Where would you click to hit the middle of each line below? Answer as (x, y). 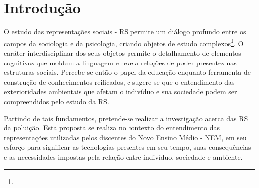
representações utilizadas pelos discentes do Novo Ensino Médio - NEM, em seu (125, 137)
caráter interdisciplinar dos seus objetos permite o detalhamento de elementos (123, 52)
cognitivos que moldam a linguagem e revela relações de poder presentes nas (120, 62)
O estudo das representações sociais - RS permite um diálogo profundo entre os (125, 31)
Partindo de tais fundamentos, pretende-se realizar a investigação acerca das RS (126, 118)
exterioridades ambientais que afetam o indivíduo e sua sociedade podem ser (121, 92)
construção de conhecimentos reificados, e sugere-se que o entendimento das (119, 82)
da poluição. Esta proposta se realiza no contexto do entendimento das (112, 128)
